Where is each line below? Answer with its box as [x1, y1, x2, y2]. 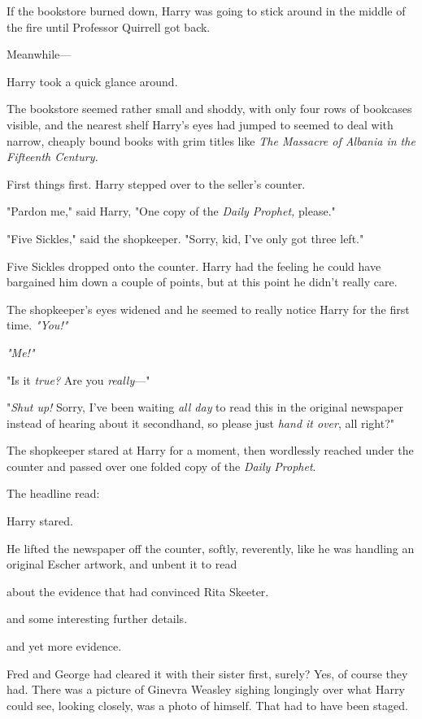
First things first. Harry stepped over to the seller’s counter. [7, 175, 306, 192]
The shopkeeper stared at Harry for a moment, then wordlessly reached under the [7, 442, 414, 459]
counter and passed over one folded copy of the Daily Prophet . [7, 457, 316, 474]
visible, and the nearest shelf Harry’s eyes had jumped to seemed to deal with [7, 115, 394, 133]
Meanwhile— [7, 46, 72, 63]
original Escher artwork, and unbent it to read [7, 556, 237, 573]
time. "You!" [7, 316, 68, 333]
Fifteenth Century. [7, 148, 98, 165]
